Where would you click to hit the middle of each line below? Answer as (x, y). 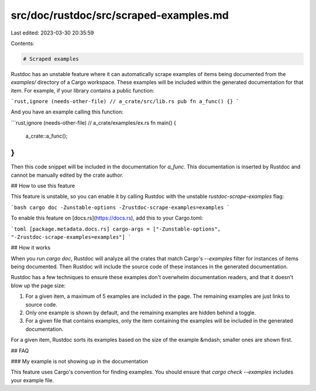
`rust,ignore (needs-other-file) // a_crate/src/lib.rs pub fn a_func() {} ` (125, 102)
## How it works (31, 248)
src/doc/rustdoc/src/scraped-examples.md (120, 15)
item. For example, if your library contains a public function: (83, 90)
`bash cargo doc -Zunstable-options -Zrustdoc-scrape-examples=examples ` (121, 207)
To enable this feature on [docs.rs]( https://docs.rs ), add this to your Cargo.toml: (107, 218)
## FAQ (20, 351)
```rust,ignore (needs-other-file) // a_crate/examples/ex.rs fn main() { (94, 122)
